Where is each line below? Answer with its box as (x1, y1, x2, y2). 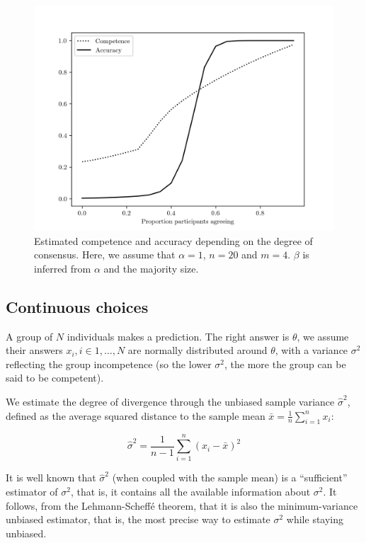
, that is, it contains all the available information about (70, 484, 311, 499)
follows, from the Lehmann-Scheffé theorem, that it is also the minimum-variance (6, 498, 358, 513)
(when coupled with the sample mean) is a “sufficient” (112, 470, 348, 485)
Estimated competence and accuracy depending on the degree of (34, 233, 313, 248)
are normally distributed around (127, 343, 268, 358)
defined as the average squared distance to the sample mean (6, 408, 265, 423)
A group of (6, 328, 53, 343)
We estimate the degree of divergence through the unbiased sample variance (6, 394, 335, 408)
